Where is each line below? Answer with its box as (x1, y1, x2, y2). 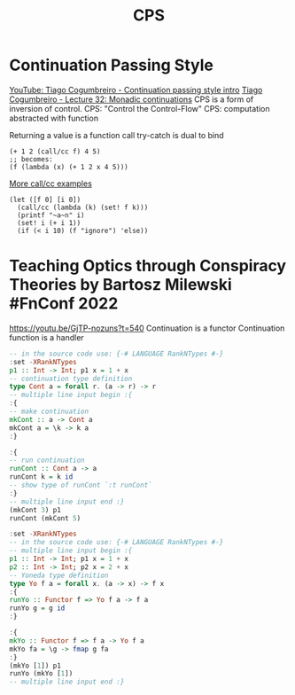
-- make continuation (9, 407, 89, 416)
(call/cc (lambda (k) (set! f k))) (17, 203, 149, 212)
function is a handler (9, 332, 84, 342)
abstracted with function (9, 113, 99, 123)
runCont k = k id (9, 472, 74, 481)
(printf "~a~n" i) (17, 210, 86, 220)
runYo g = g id (9, 604, 66, 613)
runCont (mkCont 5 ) (9, 513, 82, 523)
